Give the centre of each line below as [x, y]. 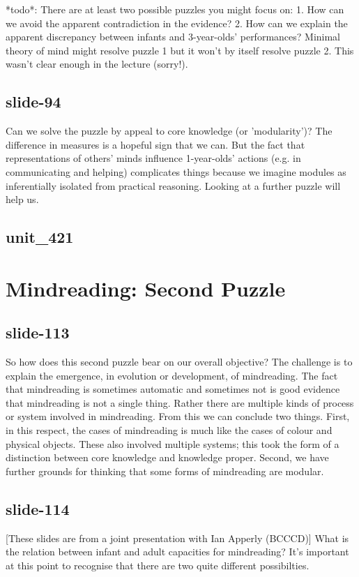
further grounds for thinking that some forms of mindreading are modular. [165, 471]
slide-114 [38, 508]
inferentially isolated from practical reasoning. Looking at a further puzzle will [173, 185]
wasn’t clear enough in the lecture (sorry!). [97, 64]
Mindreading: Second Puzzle [146, 288]
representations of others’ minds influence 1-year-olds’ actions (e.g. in [153, 158]
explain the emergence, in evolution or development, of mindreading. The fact [172, 375]
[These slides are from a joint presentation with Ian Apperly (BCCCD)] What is [177, 538]
